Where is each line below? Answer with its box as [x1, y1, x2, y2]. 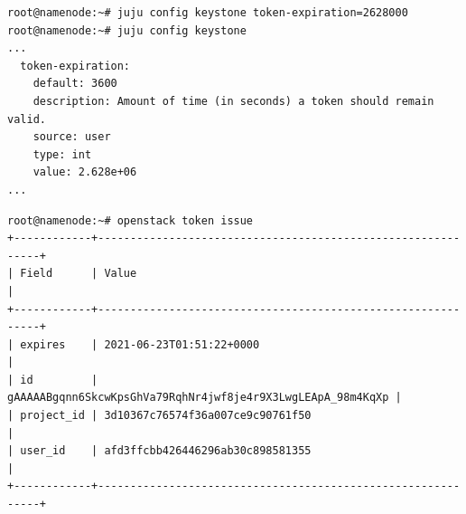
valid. [7, 112, 46, 126]
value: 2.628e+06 [33, 166, 137, 179]
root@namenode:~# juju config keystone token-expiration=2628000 [7, 6, 408, 19]
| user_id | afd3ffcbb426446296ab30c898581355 [7, 444, 312, 458]
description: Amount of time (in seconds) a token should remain [33, 94, 434, 108]
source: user [33, 130, 111, 144]
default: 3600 [33, 77, 117, 90]
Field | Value [20, 267, 137, 281]
